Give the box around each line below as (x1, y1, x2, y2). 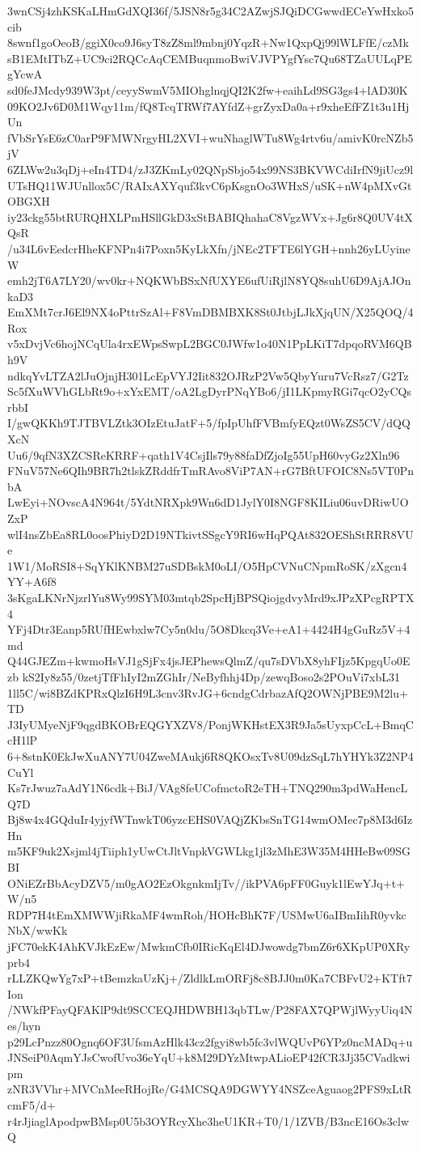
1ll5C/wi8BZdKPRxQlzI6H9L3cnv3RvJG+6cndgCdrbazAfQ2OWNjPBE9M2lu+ (7, 684, 408, 701)
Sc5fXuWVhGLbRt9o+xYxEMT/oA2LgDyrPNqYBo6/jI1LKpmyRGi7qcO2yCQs (7, 383, 411, 400)
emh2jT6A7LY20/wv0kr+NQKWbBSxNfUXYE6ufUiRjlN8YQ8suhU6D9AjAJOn (7, 272, 411, 289)
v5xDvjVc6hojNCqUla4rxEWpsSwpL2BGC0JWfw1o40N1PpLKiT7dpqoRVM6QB (7, 335, 412, 352)
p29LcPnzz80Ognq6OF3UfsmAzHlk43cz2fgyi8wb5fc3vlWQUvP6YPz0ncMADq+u (7, 1033, 413, 1050)
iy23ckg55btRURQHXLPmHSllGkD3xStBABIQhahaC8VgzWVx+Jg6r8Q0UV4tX (7, 208, 413, 225)
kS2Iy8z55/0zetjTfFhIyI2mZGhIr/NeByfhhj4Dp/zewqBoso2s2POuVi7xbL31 (22, 668, 401, 685)
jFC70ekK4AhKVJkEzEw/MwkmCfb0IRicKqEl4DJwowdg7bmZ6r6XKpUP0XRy (7, 938, 410, 955)
